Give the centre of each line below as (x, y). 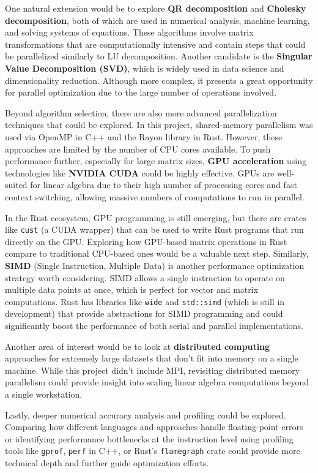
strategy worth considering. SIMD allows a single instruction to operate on (145, 277)
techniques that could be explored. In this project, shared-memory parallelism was (159, 125)
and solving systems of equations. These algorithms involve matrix (129, 32)
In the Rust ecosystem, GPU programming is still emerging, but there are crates (156, 217)
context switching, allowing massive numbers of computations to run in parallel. (155, 196)
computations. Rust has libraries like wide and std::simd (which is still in (145, 301)
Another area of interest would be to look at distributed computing (138, 346)
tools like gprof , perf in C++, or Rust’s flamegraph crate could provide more (153, 451)
